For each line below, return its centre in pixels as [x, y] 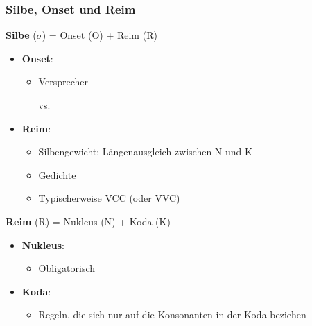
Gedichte [57, 174]
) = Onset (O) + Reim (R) [99, 35]
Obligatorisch [67, 268]
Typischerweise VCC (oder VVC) [109, 198]
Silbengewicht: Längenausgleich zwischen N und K [145, 152]
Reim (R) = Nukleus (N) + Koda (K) [88, 221]
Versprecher [63, 81]
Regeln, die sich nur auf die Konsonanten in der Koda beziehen [172, 315]
